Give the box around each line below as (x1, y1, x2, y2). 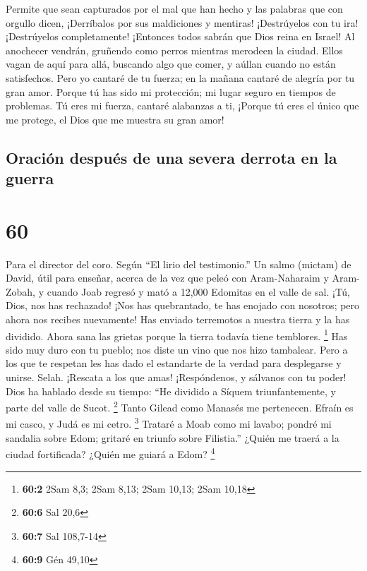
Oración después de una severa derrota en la (6, 146, 337, 168)
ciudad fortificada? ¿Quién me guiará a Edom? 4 (6, 445, 215, 461)
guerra (6, 167, 54, 189)
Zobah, (6, 284, 36, 299)
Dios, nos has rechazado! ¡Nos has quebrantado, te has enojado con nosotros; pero (6, 298, 360, 313)
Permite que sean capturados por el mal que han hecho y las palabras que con (6, 1, 343, 16)
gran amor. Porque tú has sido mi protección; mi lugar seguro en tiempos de (6, 84, 336, 99)
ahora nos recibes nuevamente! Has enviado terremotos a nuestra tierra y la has (6, 312, 350, 327)
